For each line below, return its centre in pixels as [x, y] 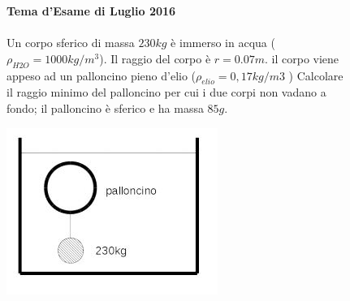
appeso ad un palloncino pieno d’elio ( [102, 75]
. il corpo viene [302, 58]
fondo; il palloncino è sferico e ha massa [105, 107]
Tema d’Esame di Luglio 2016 [91, 11]
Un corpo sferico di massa [71, 43]
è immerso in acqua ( [223, 43]
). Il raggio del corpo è [155, 58]
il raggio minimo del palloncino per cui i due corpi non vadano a [166, 92]
